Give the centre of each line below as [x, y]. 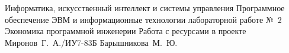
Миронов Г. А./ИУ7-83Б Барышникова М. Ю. [91, 42]
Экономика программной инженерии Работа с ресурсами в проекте [126, 31]
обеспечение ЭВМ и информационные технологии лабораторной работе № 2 [143, 19]
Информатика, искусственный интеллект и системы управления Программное [145, 8]
